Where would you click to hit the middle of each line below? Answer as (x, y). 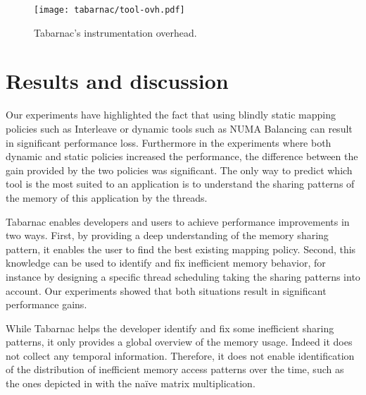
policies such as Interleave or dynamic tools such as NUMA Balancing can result (179, 128)
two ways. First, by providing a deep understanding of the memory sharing (167, 235)
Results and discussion (117, 81)
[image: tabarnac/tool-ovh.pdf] (109, 10)
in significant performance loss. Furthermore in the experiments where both (169, 142)
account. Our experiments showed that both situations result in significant (166, 290)
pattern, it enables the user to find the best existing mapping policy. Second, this (181, 249)
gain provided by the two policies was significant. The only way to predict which (179, 170)
